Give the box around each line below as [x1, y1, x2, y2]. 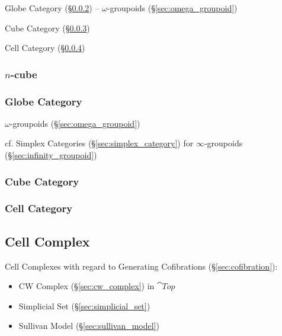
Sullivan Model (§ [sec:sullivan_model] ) [18, 319, 159, 332]
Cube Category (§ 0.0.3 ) [5, 21, 90, 34]
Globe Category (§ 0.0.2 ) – [5, 2, 100, 14]
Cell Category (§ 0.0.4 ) [5, 41, 85, 54]
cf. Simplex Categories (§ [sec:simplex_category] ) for [5, 137, 194, 149]
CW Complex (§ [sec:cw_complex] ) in [18, 280, 155, 292]
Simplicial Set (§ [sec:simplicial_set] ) [18, 299, 150, 312]
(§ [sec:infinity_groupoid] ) [5, 149, 97, 161]
